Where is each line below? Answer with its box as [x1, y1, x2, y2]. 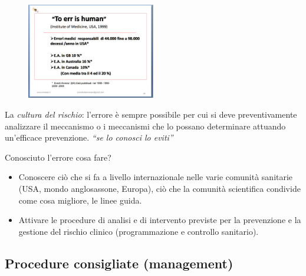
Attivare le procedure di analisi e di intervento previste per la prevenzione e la [18, 214, 301, 226]
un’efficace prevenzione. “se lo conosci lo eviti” [5, 131, 173, 144]
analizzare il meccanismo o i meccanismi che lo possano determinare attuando [5, 119, 286, 132]
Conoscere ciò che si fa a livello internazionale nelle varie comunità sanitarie [18, 171, 293, 183]
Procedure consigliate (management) [5, 254, 233, 272]
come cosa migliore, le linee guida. [18, 194, 142, 206]
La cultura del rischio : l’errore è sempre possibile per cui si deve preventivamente [5, 108, 297, 120]
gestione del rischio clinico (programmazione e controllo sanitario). [18, 225, 259, 237]
